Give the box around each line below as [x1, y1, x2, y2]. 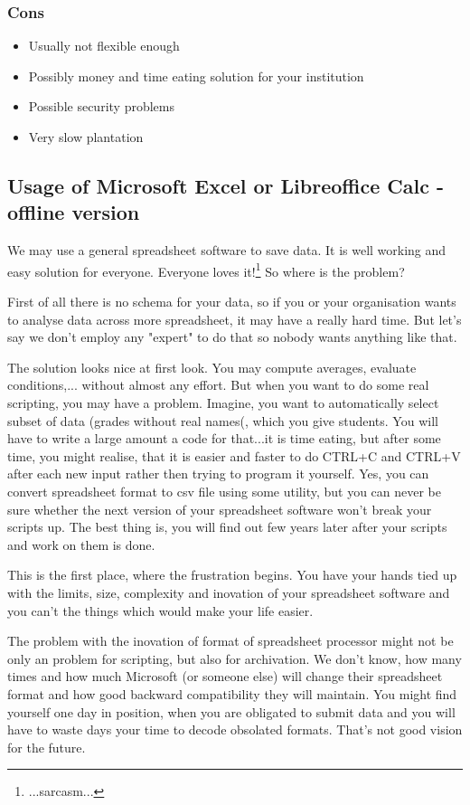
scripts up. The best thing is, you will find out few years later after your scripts [7, 517, 447, 536]
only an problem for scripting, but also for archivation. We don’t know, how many [7, 649, 462, 668]
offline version [7, 198, 140, 226]
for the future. [7, 737, 86, 756]
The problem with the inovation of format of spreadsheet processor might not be [7, 631, 454, 650]
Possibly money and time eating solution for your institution [28, 66, 364, 85]
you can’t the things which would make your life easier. [7, 601, 314, 620]
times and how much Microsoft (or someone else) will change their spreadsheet [7, 667, 443, 686]
